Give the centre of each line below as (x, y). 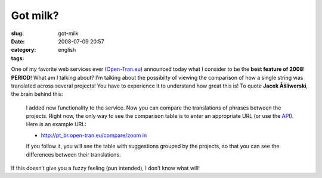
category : (24, 50)
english (67, 50)
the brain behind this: (37, 94)
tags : (18, 58)
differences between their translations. (74, 154)
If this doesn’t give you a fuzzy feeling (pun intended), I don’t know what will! (105, 168)
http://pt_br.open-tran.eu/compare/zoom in (94, 135)
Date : (18, 41)
